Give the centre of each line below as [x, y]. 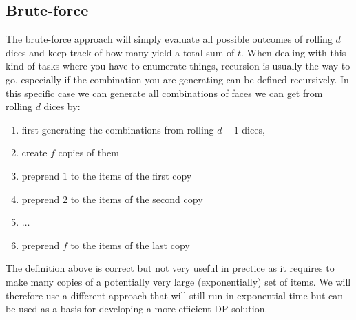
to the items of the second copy [137, 199]
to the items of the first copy [131, 175]
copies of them [88, 152]
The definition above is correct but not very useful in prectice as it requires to [170, 268]
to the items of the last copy [130, 245]
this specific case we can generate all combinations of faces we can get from [164, 93]
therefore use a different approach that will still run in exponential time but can [174, 295]
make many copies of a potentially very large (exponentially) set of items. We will [178, 281]
